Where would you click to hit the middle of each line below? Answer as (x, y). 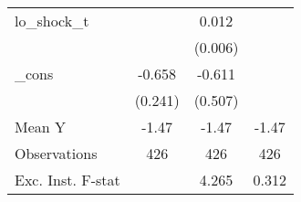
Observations (56, 153)
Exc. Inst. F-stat (67, 180)
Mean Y (41, 127)
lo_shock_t (52, 21)
